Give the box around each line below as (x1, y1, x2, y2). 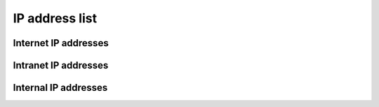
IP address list (13, 10, 98, 26)
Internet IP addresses (13, 37, 109, 49)
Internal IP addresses (13, 82, 108, 94)
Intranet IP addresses (13, 59, 109, 71)
